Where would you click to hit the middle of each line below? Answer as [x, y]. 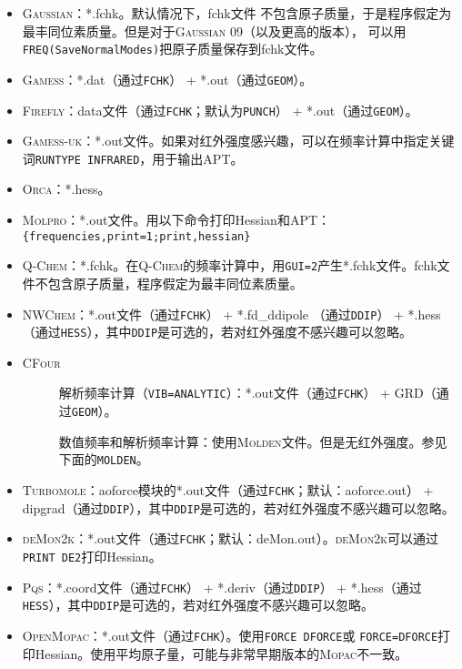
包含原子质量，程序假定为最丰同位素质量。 [175, 283]
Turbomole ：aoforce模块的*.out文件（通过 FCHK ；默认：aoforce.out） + [228, 489]
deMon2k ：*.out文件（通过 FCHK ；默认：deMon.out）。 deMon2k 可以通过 [231, 538]
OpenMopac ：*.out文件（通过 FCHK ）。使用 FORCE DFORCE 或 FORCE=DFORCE [230, 635]
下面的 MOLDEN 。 [104, 459]
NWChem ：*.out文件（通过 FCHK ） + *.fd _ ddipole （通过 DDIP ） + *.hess [231, 314]
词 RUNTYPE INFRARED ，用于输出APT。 [133, 158]
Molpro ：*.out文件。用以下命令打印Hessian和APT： [176, 219]
